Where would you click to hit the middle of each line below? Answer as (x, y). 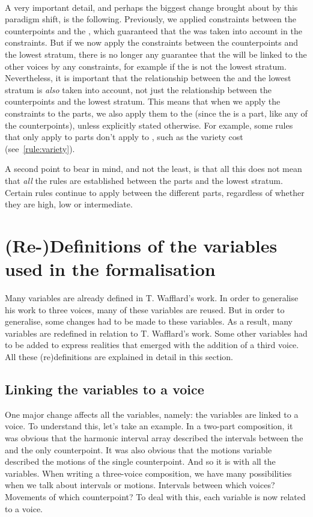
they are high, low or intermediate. (69, 204)
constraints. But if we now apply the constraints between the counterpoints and (151, 42)
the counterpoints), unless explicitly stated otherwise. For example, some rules (149, 125)
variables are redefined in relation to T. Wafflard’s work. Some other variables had (156, 333)
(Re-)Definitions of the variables (141, 245)
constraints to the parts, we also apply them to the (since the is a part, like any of (156, 113)
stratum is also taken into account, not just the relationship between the (138, 89)
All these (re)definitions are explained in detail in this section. (119, 356)
